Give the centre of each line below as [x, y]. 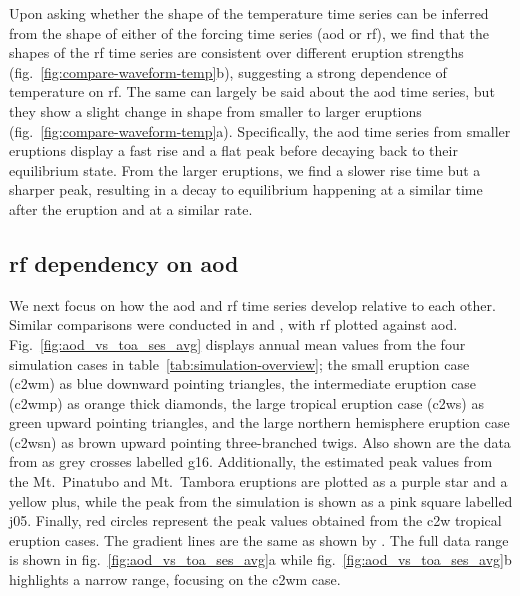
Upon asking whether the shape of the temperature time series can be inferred [249, 13]
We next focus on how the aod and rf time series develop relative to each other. [252, 304]
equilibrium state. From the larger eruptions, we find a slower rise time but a [245, 169]
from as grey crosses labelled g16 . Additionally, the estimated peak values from [251, 461]
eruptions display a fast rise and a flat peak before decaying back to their [233, 150]
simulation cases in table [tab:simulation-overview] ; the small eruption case [239, 363]
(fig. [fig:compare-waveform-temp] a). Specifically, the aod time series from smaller [260, 130]
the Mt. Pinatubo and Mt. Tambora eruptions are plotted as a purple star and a [258, 481]
